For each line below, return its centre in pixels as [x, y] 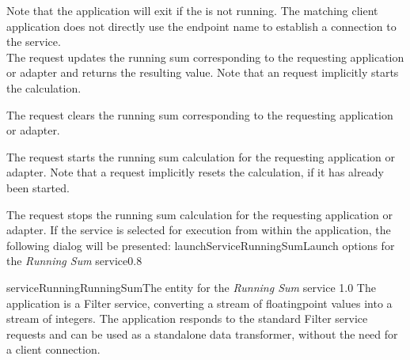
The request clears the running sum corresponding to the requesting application [200, 114]
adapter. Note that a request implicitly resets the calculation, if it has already [195, 172]
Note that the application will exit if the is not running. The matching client [192, 10]
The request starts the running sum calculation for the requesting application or [201, 156]
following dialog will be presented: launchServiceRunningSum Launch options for [201, 245]
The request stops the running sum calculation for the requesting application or [199, 214]
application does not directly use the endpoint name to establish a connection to [201, 26]
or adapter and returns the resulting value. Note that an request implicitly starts [203, 72]
